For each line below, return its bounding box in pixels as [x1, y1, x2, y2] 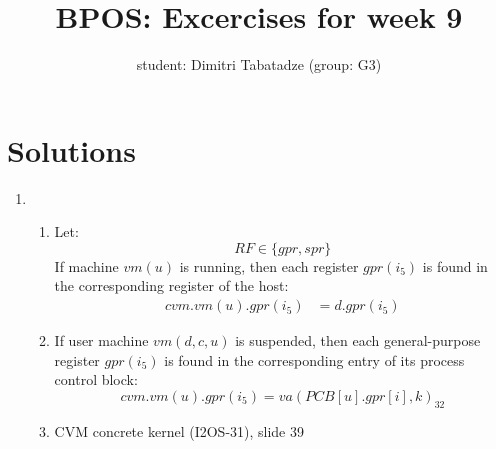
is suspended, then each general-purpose [235, 330, 481, 351]
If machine [54, 255, 119, 276]
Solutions [7, 129, 136, 170]
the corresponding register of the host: [54, 275, 289, 296]
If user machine [54, 330, 149, 351]
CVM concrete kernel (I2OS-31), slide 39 [54, 420, 305, 441]
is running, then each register [179, 255, 359, 276]
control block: [54, 369, 138, 390]
